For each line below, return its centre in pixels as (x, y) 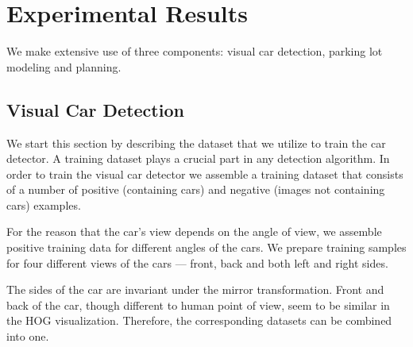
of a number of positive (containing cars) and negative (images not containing (196, 189)
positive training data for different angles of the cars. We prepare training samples (206, 247)
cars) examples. (44, 204)
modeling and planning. (64, 66)
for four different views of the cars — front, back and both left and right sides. (197, 262)
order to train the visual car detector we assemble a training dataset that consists (205, 173)
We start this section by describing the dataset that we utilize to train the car (196, 143)
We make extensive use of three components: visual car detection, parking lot (195, 51)
